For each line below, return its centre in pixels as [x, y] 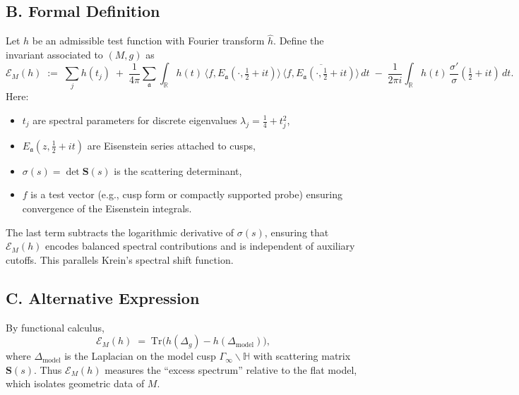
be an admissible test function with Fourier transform [148, 41]
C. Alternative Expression [103, 297]
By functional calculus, [55, 327]
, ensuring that [297, 232]
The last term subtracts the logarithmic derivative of [120, 232]
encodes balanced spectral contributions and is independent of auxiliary [200, 246]
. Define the [299, 41]
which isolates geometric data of [75, 383]
